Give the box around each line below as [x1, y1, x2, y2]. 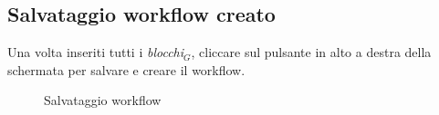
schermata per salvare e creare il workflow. [7, 60, 246, 79]
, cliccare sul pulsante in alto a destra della [191, 43, 432, 62]
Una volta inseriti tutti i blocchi [7, 43, 184, 62]
